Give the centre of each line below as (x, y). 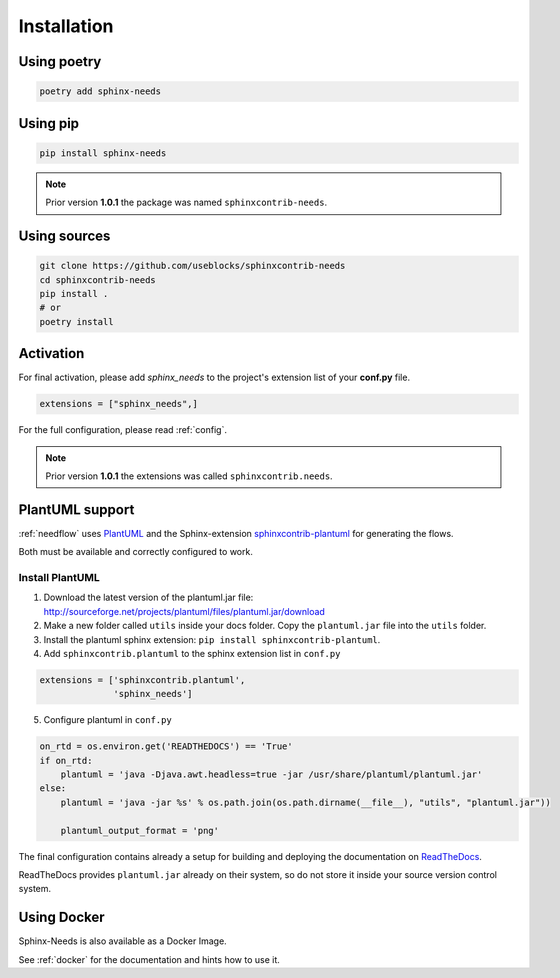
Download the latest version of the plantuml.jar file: (148, 597)
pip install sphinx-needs (103, 153)
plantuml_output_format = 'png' (140, 830)
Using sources (64, 235)
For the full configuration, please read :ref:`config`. (122, 430)
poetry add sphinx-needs (100, 91)
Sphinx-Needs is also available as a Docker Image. (122, 941)
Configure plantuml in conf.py (107, 720)
